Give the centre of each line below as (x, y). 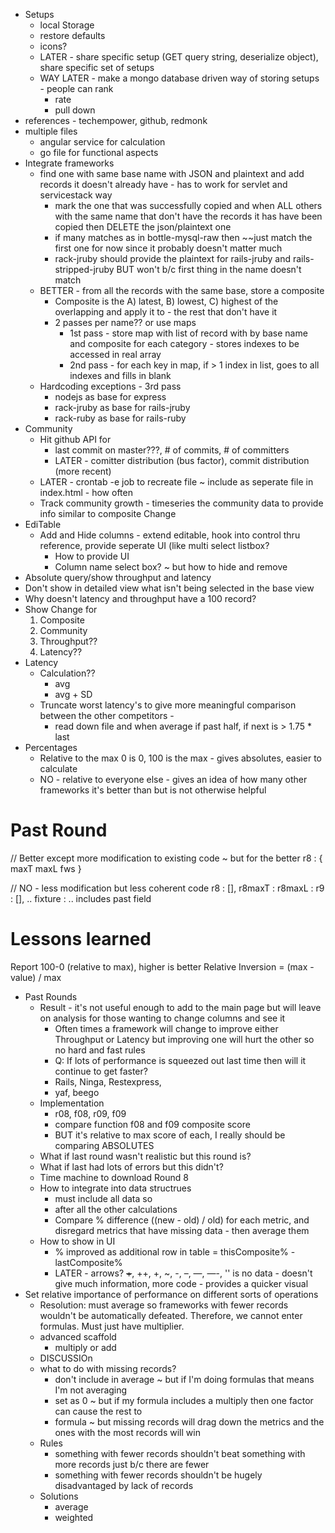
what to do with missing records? (108, 1368)
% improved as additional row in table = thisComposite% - (175, 1251)
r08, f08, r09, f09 (90, 1113)
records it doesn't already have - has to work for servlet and (163, 184)
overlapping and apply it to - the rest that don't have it (166, 312)
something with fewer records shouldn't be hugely (158, 1475)
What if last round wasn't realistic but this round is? (145, 1156)
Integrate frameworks (69, 163)
